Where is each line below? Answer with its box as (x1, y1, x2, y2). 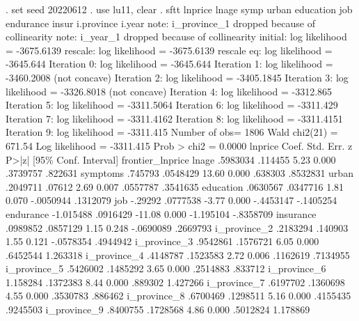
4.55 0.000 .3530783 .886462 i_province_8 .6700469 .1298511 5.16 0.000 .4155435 (6, 288, 351, 303)
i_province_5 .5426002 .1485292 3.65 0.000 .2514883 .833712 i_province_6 (6, 261, 326, 276)
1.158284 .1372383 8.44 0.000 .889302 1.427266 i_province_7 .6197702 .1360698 (6, 274, 345, 289)
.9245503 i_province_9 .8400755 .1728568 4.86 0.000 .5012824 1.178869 (6, 302, 310, 317)
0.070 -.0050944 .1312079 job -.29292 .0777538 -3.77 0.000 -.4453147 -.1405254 (6, 193, 337, 208)
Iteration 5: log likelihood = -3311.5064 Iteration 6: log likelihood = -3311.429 (6, 97, 338, 112)
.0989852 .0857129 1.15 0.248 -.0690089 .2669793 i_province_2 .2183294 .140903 (6, 220, 349, 235)
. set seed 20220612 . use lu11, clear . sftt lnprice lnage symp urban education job (6, 2, 353, 16)
